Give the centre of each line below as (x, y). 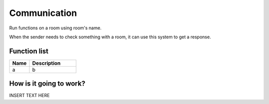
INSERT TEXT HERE (29, 96)
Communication (43, 13)
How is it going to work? (47, 84)
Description (46, 63)
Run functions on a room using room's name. (55, 28)
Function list (29, 51)
